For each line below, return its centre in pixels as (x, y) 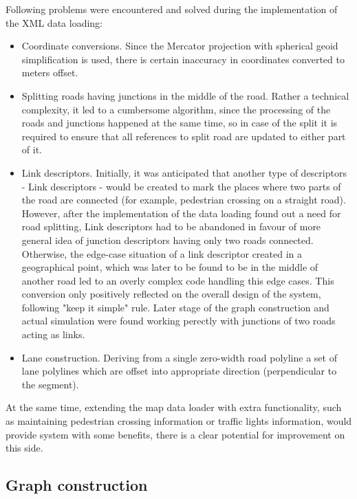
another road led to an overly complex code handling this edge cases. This (178, 280)
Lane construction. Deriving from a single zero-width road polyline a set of (179, 357)
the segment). (50, 384)
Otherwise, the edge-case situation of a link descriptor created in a (162, 253)
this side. (24, 448)
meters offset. (50, 73)
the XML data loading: (54, 22)
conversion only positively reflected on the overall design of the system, (171, 294)
